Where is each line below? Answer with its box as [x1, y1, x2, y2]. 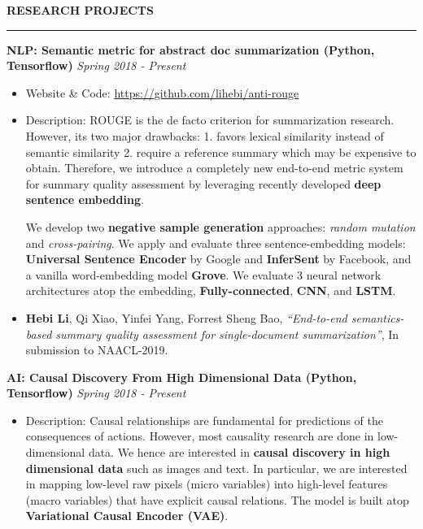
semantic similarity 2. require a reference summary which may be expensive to [25, 143, 416, 160]
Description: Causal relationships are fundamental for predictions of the [25, 411, 383, 428]
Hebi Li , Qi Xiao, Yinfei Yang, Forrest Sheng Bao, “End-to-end [25, 309, 347, 326]
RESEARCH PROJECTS [7, 2, 155, 18]
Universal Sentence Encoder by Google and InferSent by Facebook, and [25, 250, 412, 267]
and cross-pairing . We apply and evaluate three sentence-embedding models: [25, 234, 406, 251]
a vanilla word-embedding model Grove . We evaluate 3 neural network [25, 266, 382, 283]
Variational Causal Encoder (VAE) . [25, 507, 229, 524]
